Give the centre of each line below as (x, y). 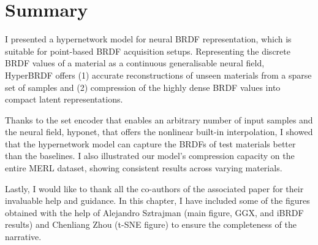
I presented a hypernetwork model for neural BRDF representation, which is (148, 39)
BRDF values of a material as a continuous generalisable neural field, (135, 63)
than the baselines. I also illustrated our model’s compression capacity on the (150, 156)
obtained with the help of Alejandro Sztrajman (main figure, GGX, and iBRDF (154, 212)
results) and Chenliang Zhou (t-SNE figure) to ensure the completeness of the (151, 224)
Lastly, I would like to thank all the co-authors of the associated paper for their (154, 188)
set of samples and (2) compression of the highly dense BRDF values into (143, 87)
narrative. (23, 237)
